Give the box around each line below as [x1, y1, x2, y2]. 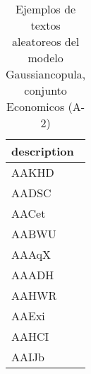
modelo [28, 49, 63, 66]
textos [30, 17, 61, 33]
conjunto [24, 82, 67, 98]
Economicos [6, 98, 65, 115]
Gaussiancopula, [6, 66, 86, 82]
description [11, 143, 74, 159]
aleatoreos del [11, 33, 80, 49]
